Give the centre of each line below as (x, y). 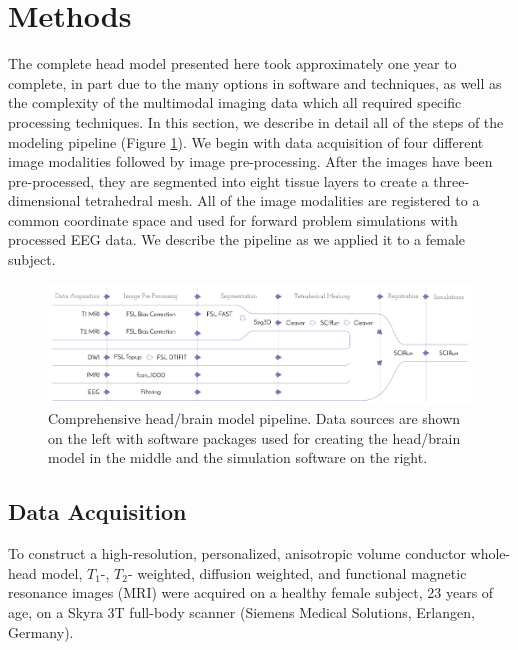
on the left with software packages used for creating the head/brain (254, 437)
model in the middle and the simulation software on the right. (238, 457)
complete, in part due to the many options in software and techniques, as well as (255, 82)
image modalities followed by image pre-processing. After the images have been (250, 161)
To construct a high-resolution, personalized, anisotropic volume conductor (237, 553)
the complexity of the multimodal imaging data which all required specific (235, 102)
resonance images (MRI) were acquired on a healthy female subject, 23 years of (251, 592)
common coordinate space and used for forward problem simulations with (233, 219)
